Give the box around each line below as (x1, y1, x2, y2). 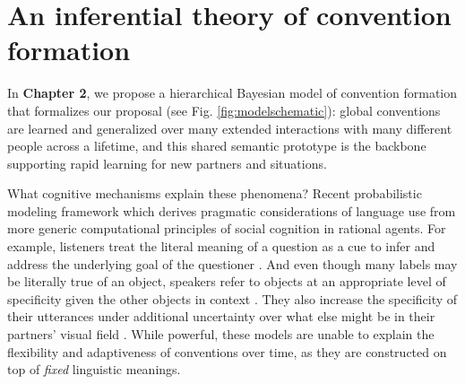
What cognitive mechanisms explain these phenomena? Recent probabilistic (7, 184, 422, 203)
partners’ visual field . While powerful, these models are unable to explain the (7, 325, 435, 344)
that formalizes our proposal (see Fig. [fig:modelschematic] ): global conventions (7, 100, 441, 119)
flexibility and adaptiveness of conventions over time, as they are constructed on (7, 342, 447, 361)
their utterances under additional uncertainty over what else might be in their (7, 307, 435, 326)
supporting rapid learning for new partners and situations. (7, 153, 327, 172)
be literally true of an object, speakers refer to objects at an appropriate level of (7, 272, 446, 291)
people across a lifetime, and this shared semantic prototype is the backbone (7, 136, 426, 155)
